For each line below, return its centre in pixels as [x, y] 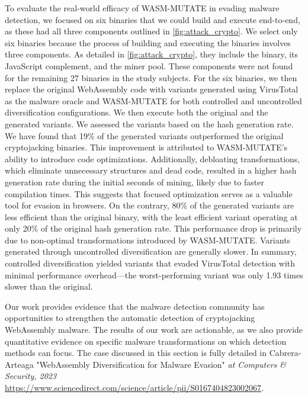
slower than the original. [49, 286]
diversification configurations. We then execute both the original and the [137, 112]
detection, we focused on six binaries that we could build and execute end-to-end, [153, 19]
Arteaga [19, 364]
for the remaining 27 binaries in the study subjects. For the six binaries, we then [151, 77]
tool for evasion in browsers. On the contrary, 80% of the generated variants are [150, 205]
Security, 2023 [31, 376]
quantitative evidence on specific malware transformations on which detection [146, 341]
